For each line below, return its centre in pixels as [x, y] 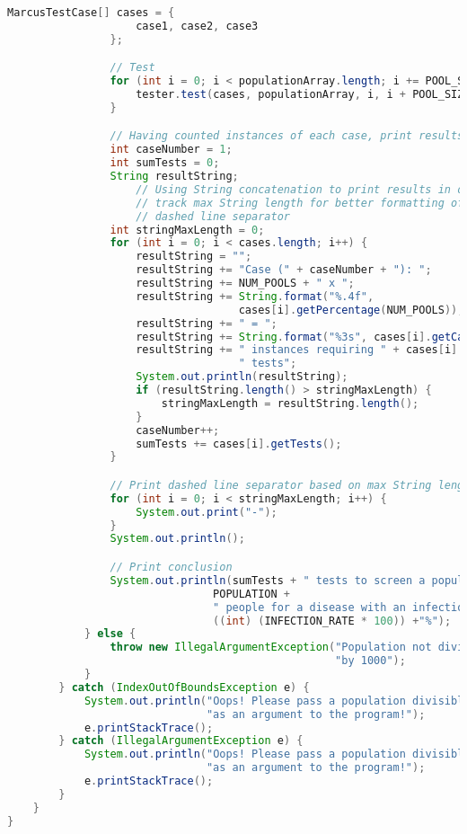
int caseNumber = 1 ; [171, 150]
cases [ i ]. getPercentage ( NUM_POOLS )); [351, 310]
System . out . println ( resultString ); [242, 377]
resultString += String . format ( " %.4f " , [255, 296]
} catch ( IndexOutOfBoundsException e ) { [184, 687]
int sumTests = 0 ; [165, 163]
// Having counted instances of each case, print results [287, 136]
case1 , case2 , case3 [197, 26]
